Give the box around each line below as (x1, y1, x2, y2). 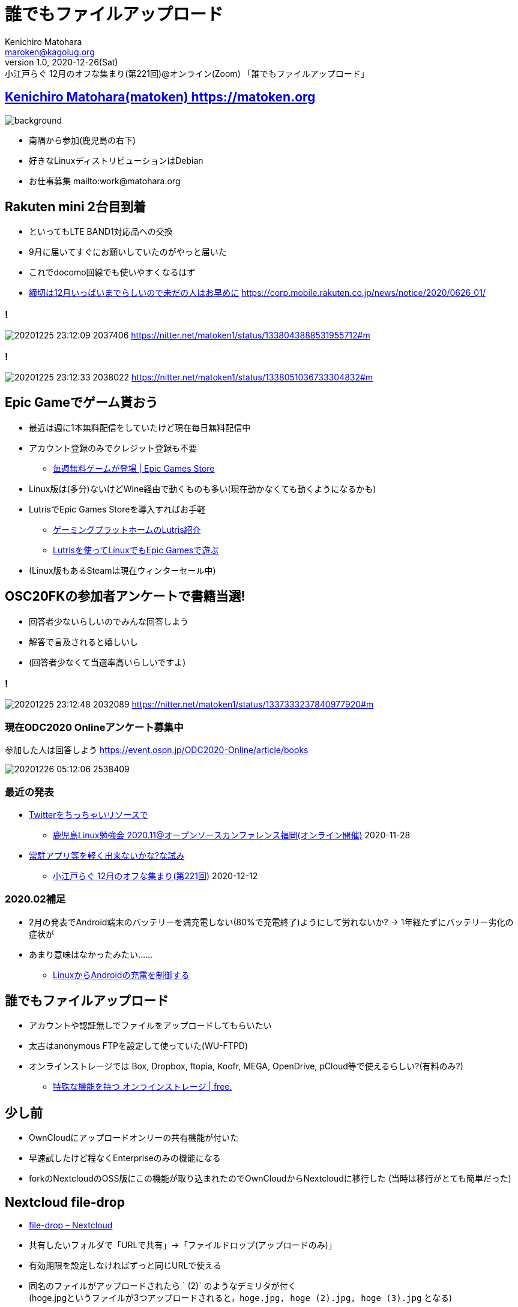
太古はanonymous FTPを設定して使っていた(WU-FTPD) (29, 1041, 248, 1051)
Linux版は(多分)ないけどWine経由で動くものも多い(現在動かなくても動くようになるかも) (29, 483, 376, 494)
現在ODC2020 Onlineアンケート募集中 (5, 721, 184, 733)
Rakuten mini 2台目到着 (5, 199, 146, 215)
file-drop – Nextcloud (29, 1220, 113, 1231)
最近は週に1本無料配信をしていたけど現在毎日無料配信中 (29, 422, 251, 433)
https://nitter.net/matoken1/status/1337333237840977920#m (131, 699, 374, 710)
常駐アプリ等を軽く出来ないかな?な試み (29, 850, 185, 861)
